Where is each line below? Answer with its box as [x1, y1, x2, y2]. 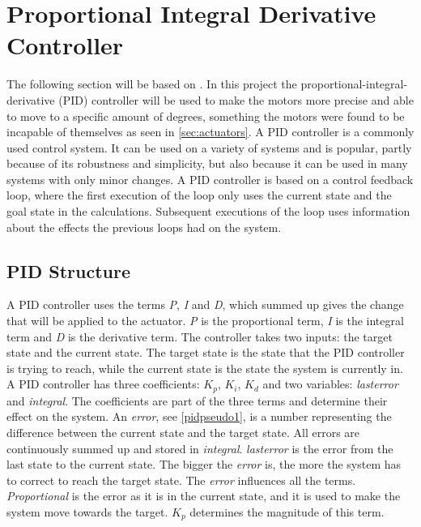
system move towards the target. [6, 503, 168, 521]
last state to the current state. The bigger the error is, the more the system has [6, 456, 401, 473]
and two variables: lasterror [262, 375, 398, 392]
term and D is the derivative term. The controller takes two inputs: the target [6, 328, 393, 345]
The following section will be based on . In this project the [6, 75, 297, 92]
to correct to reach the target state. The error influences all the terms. [6, 471, 356, 488]
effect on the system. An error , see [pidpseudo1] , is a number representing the [6, 408, 392, 425]
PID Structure [6, 258, 130, 283]
